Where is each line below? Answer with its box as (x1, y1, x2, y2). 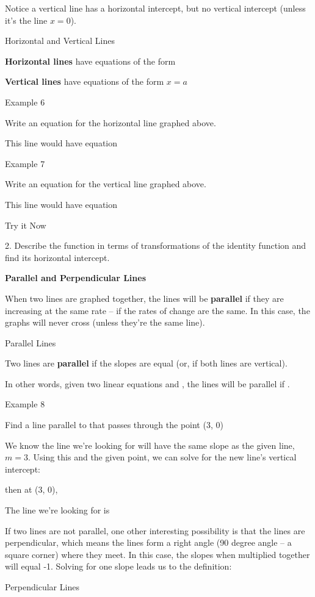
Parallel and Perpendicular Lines (5, 271, 146, 284)
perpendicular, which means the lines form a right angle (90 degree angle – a (5, 536, 292, 549)
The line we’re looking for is (5, 504, 110, 517)
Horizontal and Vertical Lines (5, 34, 115, 47)
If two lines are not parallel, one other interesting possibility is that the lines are (5, 524, 305, 537)
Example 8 (5, 398, 45, 410)
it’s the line (5, 13, 48, 26)
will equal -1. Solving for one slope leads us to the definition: (5, 560, 232, 573)
